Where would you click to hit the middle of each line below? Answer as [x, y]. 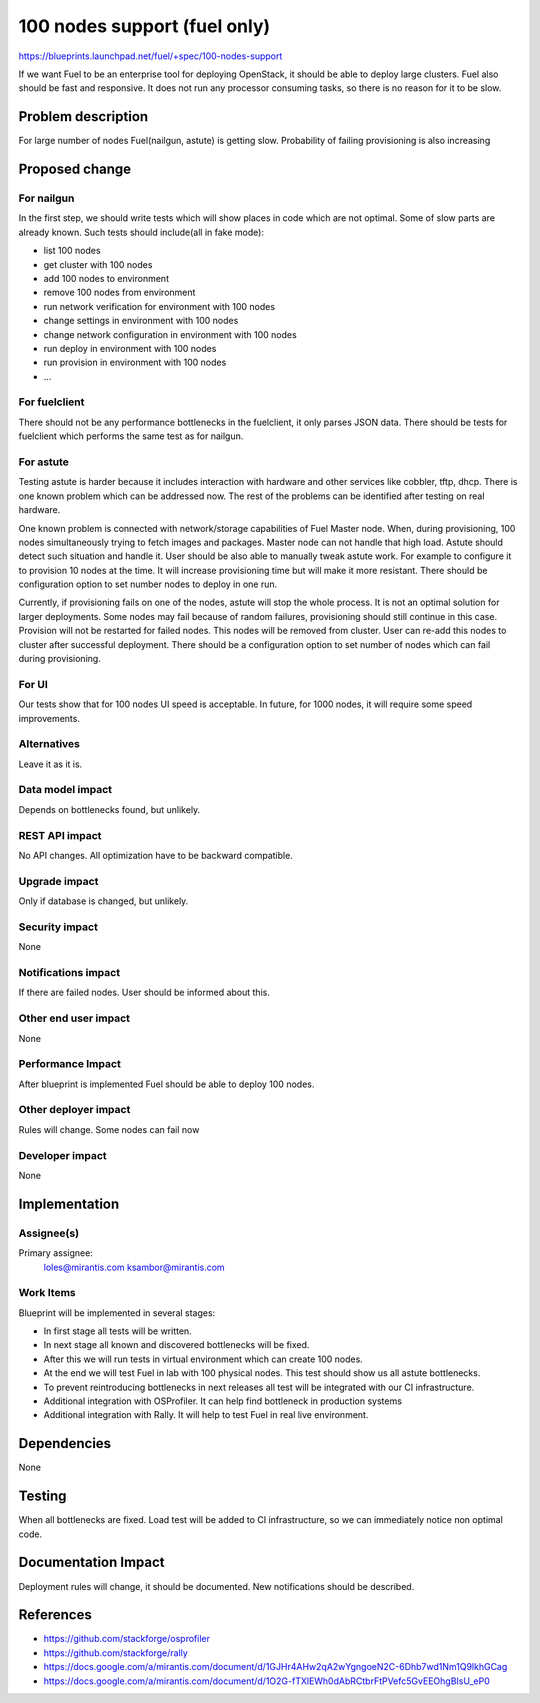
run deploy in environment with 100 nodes [130, 348]
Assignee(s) [49, 1233]
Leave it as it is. [50, 764]
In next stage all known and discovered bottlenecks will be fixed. [176, 1345]
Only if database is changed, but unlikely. [103, 901]
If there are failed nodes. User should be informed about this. [144, 992]
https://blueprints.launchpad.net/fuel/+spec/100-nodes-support [150, 56]
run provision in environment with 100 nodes [135, 362]
